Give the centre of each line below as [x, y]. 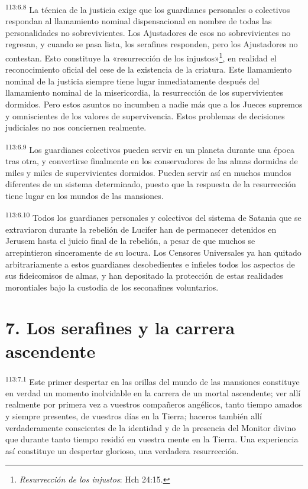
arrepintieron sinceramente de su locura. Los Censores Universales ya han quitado [153, 252]
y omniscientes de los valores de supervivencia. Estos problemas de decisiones [145, 115]
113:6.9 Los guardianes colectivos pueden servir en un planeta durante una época [150, 148]
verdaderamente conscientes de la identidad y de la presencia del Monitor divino [151, 427]
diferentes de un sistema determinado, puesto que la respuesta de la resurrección [151, 184]
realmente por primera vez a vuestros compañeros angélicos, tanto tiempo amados [154, 404]
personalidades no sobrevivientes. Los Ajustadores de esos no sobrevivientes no [148, 32]
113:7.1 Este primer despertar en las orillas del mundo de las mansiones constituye [153, 380]
